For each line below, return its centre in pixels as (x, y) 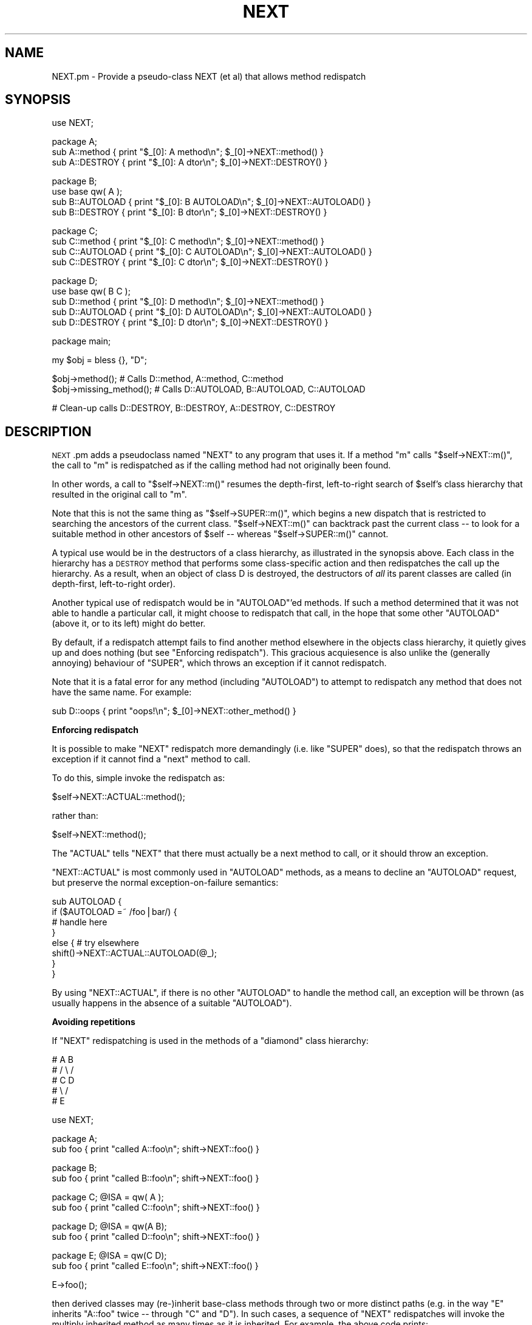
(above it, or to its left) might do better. (129, 624)
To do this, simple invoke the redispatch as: (138, 778)
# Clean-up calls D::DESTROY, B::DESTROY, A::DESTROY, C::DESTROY (194, 408)
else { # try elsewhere (95, 943)
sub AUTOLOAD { (87, 902)
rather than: (75, 816)
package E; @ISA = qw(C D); (109, 1256)
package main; (81, 341)
